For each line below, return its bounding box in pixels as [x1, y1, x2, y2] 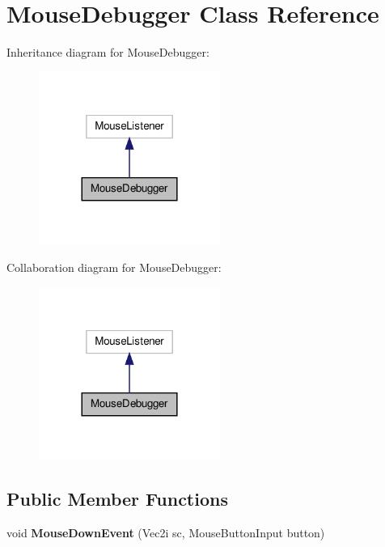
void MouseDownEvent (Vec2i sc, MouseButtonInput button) [6, 524, 325, 541]
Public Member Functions [6, 486, 228, 511]
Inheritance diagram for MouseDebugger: [6, 44, 209, 61]
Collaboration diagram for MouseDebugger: [6, 259, 222, 276]
